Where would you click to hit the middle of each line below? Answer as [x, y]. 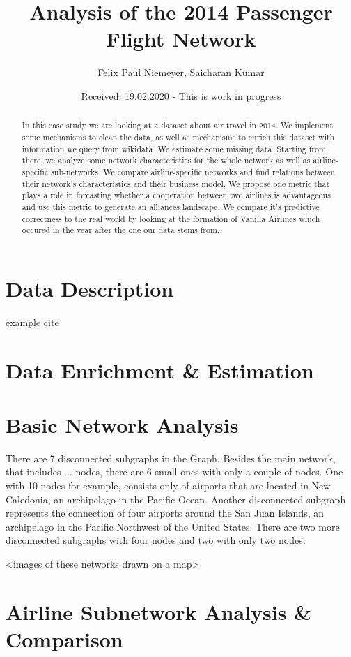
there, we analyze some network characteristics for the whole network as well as [166, 160]
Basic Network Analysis [122, 424]
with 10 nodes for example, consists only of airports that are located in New [168, 486]
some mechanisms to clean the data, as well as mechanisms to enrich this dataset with [178, 136]
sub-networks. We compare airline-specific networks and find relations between [193, 171]
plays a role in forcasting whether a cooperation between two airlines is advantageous [176, 195]
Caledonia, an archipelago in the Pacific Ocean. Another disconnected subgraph [176, 499]
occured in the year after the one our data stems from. [121, 230]
